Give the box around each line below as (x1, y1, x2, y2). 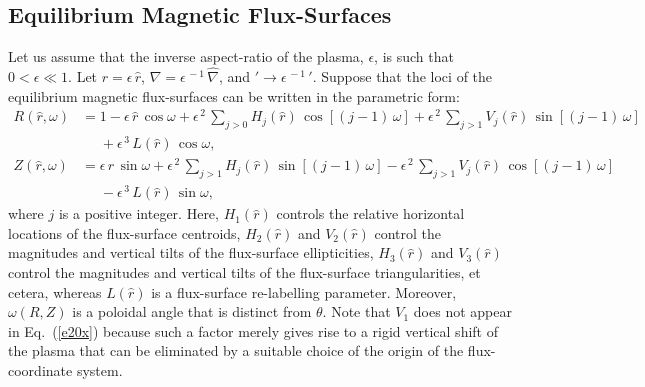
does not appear (413, 301, 512, 322)
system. (76, 359, 123, 380)
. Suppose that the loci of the (312, 66, 493, 87)
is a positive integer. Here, (58, 203, 219, 224)
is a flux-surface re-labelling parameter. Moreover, (151, 281, 457, 302)
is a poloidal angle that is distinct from (72, 301, 312, 322)
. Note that (322, 301, 391, 322)
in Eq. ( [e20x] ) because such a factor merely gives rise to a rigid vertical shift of (8, 320, 498, 341)
